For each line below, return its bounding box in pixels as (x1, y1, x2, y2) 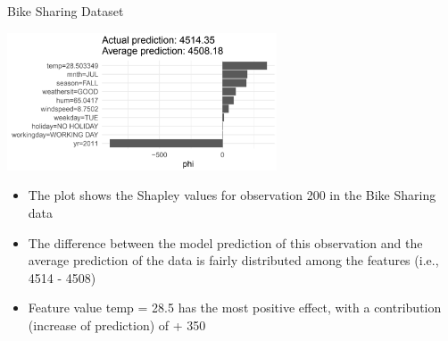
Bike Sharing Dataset (7, 2, 124, 20)
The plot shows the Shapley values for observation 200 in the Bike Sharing (28, 186, 436, 204)
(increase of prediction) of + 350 (28, 316, 206, 335)
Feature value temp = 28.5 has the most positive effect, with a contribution (28, 298, 442, 317)
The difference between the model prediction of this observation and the (28, 233, 423, 252)
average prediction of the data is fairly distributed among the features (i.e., (28, 251, 439, 270)
